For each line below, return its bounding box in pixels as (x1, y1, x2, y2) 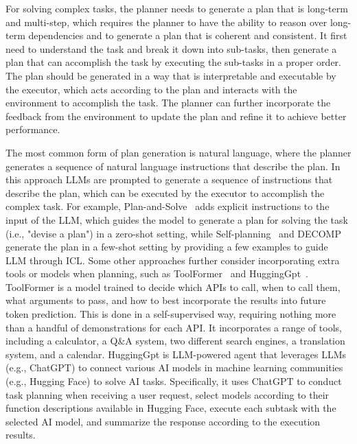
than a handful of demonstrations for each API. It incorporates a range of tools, (5, 320, 342, 334)
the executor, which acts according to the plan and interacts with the (5, 82, 297, 96)
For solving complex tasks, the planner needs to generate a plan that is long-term (5, 1, 348, 15)
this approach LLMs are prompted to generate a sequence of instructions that (5, 172, 333, 187)
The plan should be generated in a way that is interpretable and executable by (5, 68, 336, 82)
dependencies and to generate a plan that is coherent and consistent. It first (28, 28, 347, 43)
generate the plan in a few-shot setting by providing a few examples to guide (5, 239, 328, 254)
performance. (5, 122, 60, 137)
